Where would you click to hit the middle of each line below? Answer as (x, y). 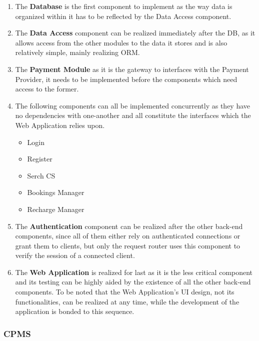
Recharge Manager (56, 209)
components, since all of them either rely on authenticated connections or (128, 236)
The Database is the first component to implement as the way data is (124, 6)
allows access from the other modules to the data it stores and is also (121, 42)
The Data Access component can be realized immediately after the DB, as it (135, 33)
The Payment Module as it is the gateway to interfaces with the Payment (132, 69)
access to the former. (47, 89)
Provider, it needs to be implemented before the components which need (126, 79)
